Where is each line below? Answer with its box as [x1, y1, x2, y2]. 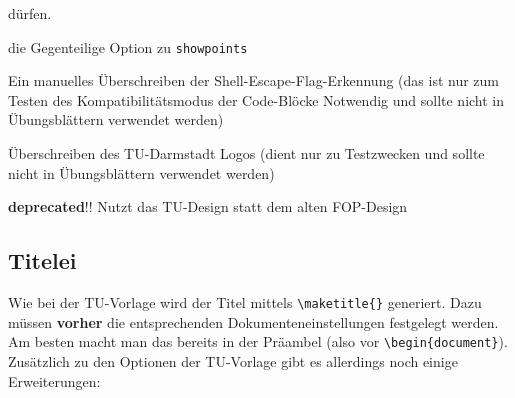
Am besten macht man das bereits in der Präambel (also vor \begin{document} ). [8, 331, 508, 352]
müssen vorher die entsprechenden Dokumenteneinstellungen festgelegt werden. [8, 311, 499, 332]
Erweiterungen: [8, 370, 101, 391]
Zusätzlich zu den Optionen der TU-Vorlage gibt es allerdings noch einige [8, 350, 458, 371]
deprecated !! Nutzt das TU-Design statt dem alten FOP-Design [8, 196, 408, 217]
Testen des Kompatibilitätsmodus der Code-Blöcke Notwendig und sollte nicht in [8, 89, 505, 110]
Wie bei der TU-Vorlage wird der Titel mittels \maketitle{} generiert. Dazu [8, 292, 482, 313]
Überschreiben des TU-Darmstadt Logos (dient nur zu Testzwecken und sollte [8, 143, 485, 164]
